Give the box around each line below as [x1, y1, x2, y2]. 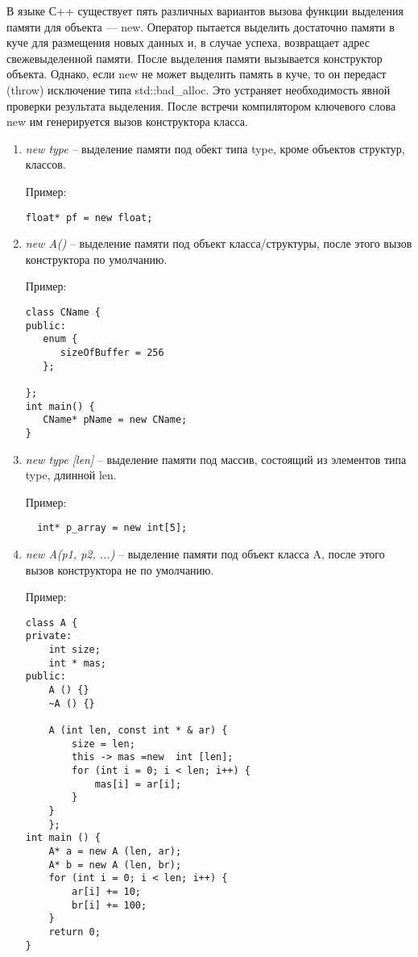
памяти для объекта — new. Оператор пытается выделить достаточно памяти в [6, 18, 395, 35]
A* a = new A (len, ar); [48, 845, 182, 857]
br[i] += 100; [72, 899, 147, 911]
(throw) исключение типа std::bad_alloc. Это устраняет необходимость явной [6, 81, 391, 98]
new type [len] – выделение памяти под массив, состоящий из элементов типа [25, 450, 407, 467]
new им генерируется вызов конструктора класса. [6, 113, 248, 130]
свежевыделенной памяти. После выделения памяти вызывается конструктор [6, 49, 383, 66]
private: [25, 630, 72, 642]
